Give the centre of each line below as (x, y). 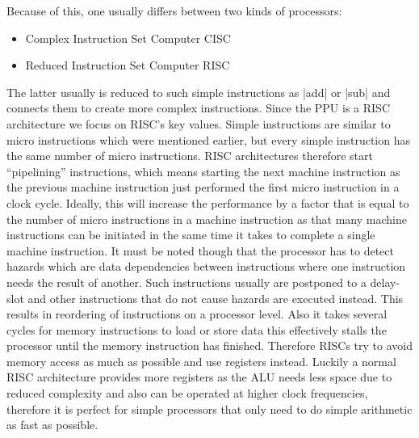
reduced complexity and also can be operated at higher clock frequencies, (187, 393)
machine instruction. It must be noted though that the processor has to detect (200, 250)
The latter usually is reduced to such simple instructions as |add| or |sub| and (199, 92)
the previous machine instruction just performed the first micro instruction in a (203, 187)
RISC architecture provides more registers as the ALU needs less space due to (199, 377)
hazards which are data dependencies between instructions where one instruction (206, 266)
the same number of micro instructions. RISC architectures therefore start (190, 156)
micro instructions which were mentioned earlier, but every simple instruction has (208, 139)
